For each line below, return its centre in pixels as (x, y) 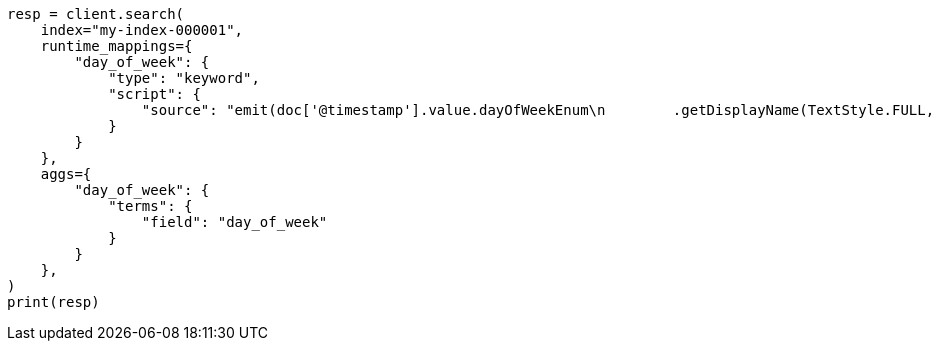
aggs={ (66, 174)
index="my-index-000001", (142, 30)
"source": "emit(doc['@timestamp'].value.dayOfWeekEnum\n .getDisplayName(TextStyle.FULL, (538, 110)
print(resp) (53, 302)
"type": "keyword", (184, 78)
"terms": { (150, 206)
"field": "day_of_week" (234, 222)
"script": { (154, 94)
